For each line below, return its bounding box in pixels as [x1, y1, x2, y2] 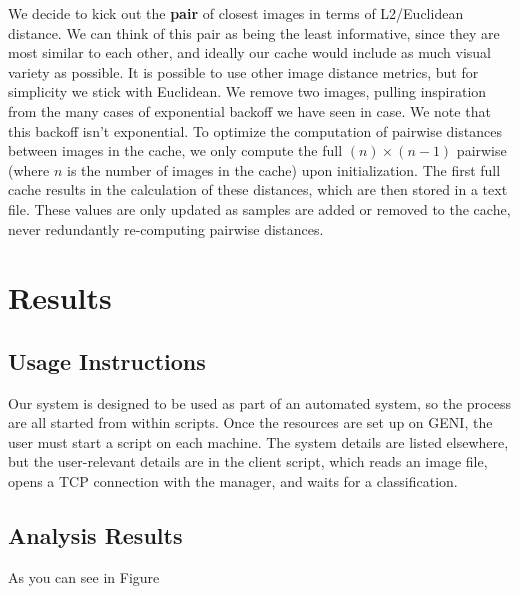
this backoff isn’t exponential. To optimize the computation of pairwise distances [8, 120, 502, 141]
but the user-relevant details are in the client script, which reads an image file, [8, 451, 488, 472]
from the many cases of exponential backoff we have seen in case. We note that [8, 100, 491, 121]
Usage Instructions [8, 345, 206, 376]
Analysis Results [8, 520, 183, 551]
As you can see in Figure [8, 566, 160, 587]
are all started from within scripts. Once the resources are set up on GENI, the [8, 412, 493, 433]
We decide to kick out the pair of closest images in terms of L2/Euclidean [8, 3, 464, 23]
